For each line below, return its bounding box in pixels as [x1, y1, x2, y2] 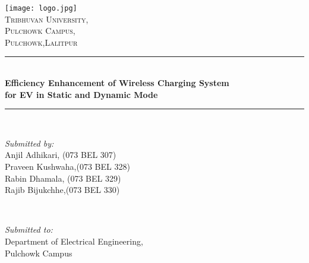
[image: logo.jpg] [5, 4, 77, 12]
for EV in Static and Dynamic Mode [5, 88, 158, 100]
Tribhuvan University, [5, 12, 89, 25]
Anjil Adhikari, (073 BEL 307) [5, 148, 116, 161]
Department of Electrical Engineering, [5, 235, 143, 247]
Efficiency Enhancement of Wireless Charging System [5, 77, 229, 89]
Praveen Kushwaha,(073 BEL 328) [5, 160, 130, 172]
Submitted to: [5, 223, 53, 236]
